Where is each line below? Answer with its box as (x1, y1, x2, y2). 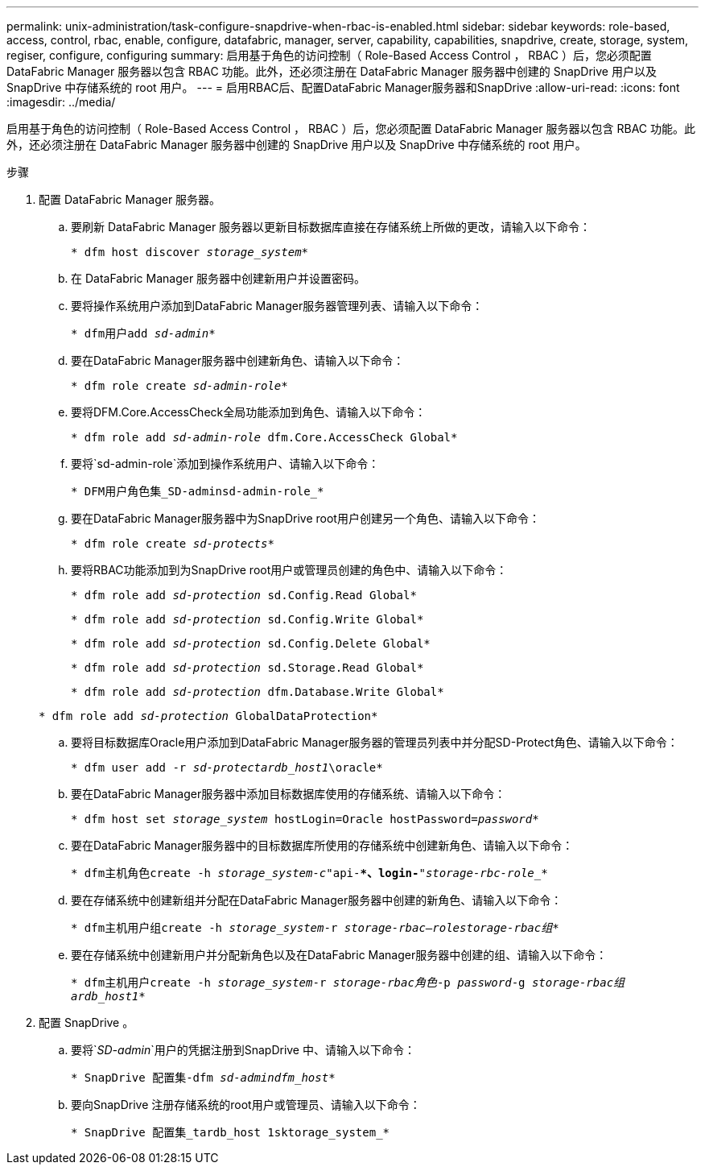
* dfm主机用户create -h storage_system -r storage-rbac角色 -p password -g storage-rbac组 (71, 976, 625, 989)
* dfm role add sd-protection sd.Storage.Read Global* (71, 661, 424, 674)
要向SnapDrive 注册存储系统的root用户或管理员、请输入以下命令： (71, 1098, 421, 1111)
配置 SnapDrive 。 (39, 1016, 134, 1029)
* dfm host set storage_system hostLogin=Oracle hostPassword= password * (71, 813, 539, 825)
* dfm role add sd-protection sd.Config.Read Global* (71, 589, 417, 602)
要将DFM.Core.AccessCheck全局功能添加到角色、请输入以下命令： (71, 405, 427, 419)
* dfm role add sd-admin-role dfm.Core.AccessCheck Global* (71, 431, 458, 444)
